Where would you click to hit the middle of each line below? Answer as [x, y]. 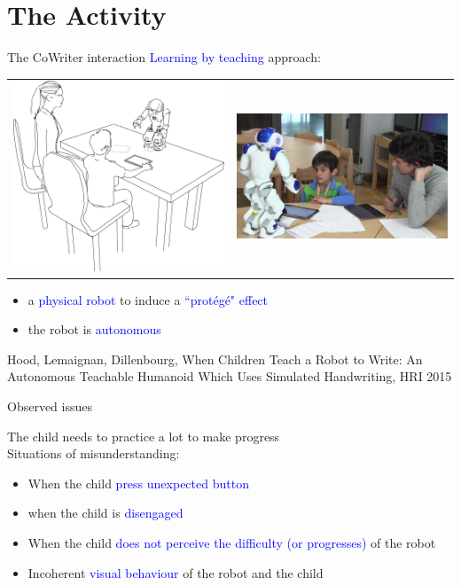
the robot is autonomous [94, 329]
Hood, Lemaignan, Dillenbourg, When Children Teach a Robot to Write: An [215, 359]
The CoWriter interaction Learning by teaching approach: [164, 57]
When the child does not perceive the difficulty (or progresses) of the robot [232, 542]
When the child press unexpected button [138, 483]
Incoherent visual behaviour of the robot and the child [176, 572]
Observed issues [50, 406]
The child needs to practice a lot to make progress [144, 436]
